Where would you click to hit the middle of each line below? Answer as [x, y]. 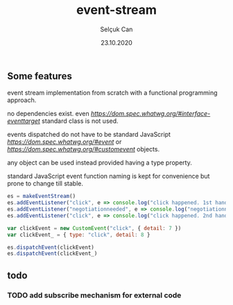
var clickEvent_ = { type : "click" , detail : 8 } [79, 235]
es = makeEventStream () [42, 197]
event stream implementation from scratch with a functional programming [112, 93]
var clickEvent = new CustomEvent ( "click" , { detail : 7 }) [94, 228]
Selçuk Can [116, 29]
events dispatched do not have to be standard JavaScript [89, 135]
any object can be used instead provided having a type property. [100, 163]
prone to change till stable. [45, 183]
